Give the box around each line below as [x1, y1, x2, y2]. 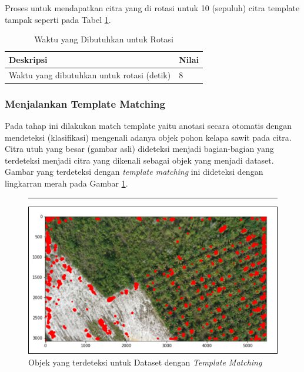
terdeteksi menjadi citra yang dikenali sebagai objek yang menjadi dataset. [5, 154, 274, 166]
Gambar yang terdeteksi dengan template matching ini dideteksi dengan [5, 165, 263, 178]
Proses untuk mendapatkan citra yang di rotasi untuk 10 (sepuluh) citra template [5, 2, 300, 14]
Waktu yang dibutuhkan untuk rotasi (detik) [9, 68, 171, 81]
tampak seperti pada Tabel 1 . [5, 13, 111, 25]
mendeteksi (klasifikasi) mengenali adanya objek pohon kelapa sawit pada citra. [5, 131, 292, 143]
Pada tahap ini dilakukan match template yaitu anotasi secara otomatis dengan [5, 119, 292, 131]
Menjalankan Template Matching [5, 96, 165, 111]
